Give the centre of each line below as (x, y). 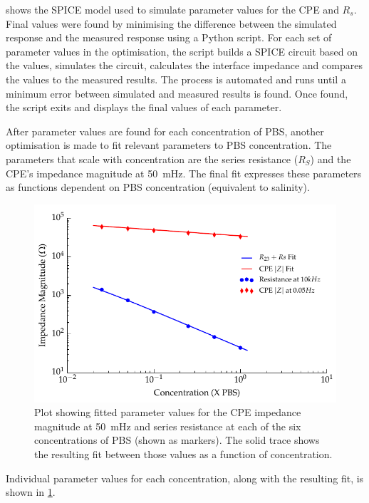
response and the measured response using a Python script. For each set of (169, 37)
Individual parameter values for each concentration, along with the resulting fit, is (185, 478)
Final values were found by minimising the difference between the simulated (171, 23)
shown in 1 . (31, 492)
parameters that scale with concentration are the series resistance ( (152, 159)
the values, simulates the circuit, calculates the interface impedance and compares (184, 65)
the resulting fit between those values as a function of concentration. (183, 454)
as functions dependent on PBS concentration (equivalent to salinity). (158, 187)
